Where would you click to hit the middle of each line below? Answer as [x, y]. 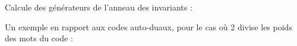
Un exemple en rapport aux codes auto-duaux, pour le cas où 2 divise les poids [148, 26]
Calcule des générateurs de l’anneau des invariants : [99, 7]
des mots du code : [39, 38]
